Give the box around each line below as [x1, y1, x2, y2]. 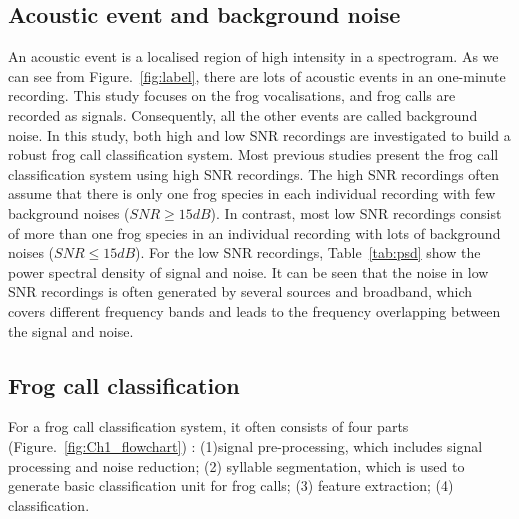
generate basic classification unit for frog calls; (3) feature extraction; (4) [8, 475, 454, 496]
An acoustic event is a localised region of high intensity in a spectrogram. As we [8, 46, 499, 67]
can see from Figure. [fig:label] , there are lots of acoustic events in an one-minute [8, 65, 506, 86]
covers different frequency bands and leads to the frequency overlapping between [8, 300, 501, 321]
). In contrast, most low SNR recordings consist [210, 202, 502, 223]
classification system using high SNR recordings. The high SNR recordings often [8, 163, 500, 184]
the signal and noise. [8, 320, 134, 341]
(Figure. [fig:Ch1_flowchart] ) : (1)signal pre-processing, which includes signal [8, 435, 483, 456]
